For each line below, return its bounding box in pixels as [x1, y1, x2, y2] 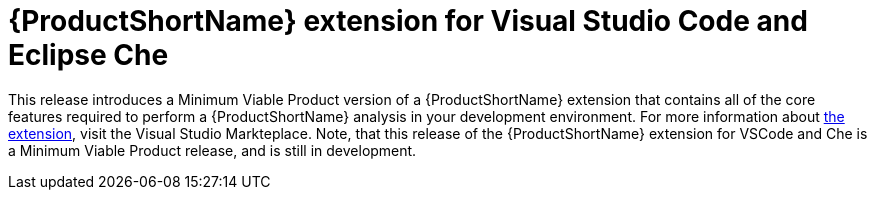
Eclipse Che [8, 38, 169, 72]
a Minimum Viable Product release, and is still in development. [8, 141, 417, 159]
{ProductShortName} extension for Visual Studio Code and [8, 4, 808, 38]
